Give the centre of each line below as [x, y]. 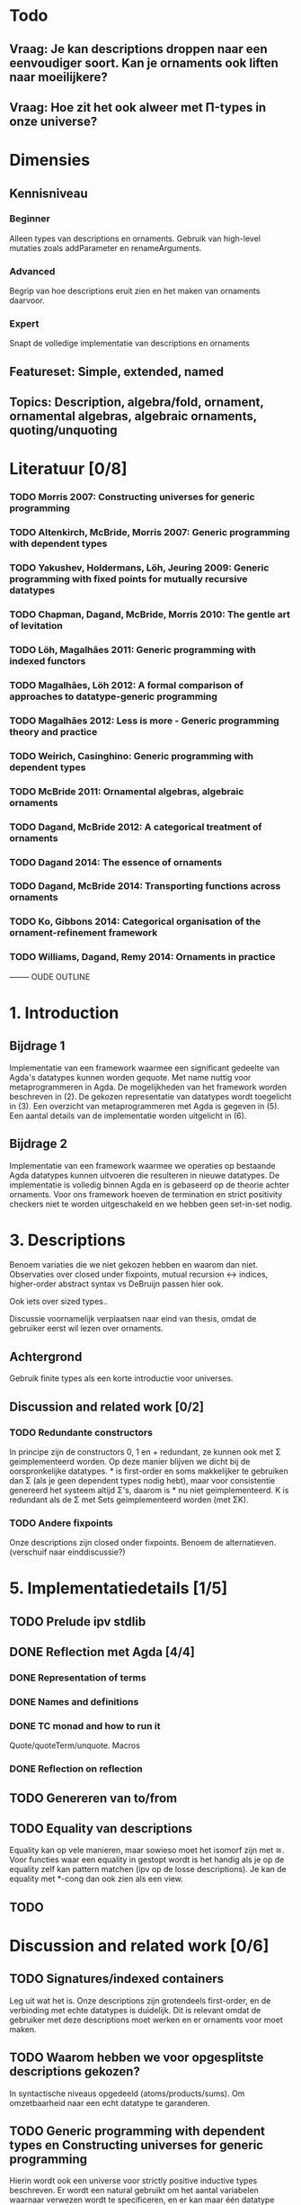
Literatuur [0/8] [68, 469]
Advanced [32, 271]
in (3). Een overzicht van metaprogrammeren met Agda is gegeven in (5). [145, 1106]
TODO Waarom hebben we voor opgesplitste [137, 2058]
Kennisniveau [49, 193]
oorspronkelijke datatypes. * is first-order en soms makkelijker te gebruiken [149, 1471]
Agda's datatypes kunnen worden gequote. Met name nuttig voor [130, 1077]
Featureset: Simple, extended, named [117, 371]
